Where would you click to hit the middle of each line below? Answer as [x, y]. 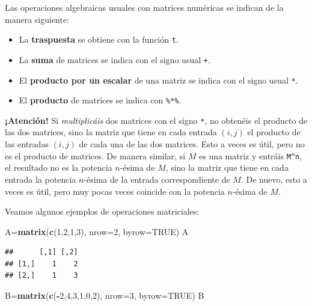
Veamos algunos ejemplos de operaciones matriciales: [102, 211]
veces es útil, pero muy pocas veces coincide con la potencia [115, 191]
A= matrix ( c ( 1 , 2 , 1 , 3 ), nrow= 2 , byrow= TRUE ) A [97, 231]
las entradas [27, 144]
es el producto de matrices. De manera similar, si [95, 155]
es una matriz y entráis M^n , [250, 155]
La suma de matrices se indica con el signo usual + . [115, 59]
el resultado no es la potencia [59, 167]
